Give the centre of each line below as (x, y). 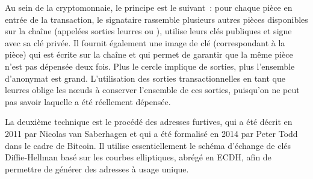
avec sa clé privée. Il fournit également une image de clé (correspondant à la (145, 42)
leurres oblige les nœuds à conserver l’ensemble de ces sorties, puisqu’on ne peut (152, 90)
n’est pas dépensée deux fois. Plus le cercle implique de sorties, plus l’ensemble (150, 66)
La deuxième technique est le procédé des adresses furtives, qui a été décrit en (149, 122)
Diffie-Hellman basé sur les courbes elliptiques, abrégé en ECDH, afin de (138, 157)
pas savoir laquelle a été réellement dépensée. (88, 101)
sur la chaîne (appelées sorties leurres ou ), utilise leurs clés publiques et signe (148, 31)
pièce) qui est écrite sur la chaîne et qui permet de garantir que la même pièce (149, 54)
